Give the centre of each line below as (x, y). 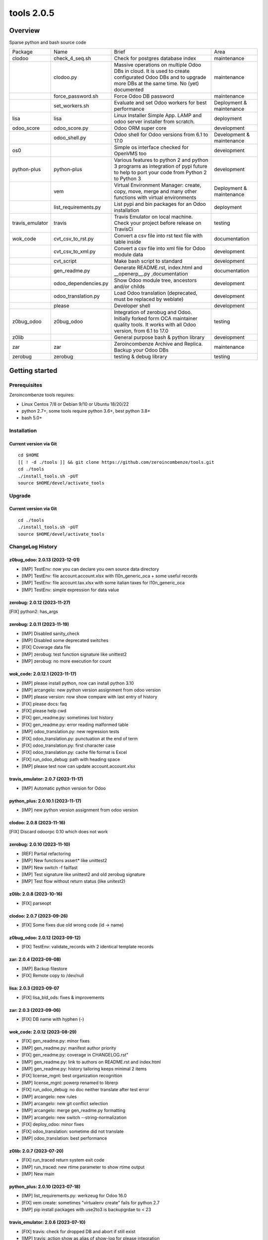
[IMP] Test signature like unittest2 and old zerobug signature (83, 874)
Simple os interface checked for (151, 147)
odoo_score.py (71, 128)
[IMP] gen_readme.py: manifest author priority (69, 1048)
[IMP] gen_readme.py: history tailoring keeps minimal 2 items (84, 1069)
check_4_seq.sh (72, 59)
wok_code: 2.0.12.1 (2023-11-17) (43, 674)
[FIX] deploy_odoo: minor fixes (53, 1124)
